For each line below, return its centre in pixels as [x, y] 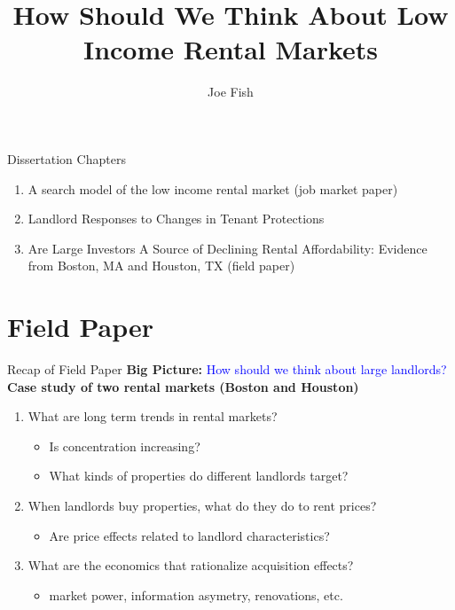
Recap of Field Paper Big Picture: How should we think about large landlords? [227, 369]
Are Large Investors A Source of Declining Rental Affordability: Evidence [227, 248]
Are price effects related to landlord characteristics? [189, 535]
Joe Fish [231, 92]
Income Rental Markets [231, 49]
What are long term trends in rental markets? [153, 416]
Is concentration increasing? [125, 446]
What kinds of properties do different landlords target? [199, 476]
